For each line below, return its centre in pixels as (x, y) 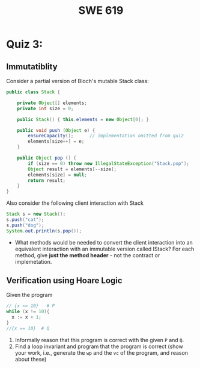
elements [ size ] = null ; (57, 175)
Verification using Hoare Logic (64, 281)
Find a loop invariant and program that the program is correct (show (99, 346)
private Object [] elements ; (52, 103)
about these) (31, 359)
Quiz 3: (25, 44)
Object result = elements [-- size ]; (72, 169)
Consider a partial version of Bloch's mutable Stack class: (77, 81)
